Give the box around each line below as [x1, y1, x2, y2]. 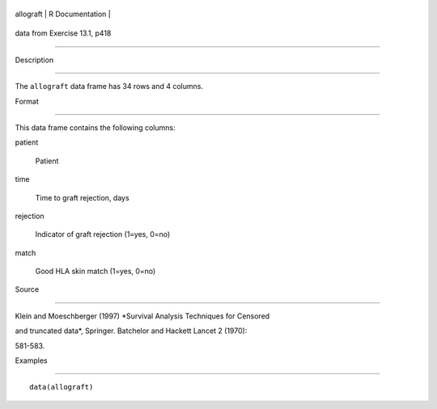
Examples [15, 356, 48, 365]
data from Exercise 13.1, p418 [15, 28, 112, 38]
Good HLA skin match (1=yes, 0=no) [35, 267, 156, 276]
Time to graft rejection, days [35, 192, 129, 202]
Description [15, 55, 54, 65]
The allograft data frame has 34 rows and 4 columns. [15, 82, 204, 91]
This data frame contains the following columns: [15, 122, 176, 133]
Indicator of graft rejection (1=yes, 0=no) [35, 230, 171, 239]
